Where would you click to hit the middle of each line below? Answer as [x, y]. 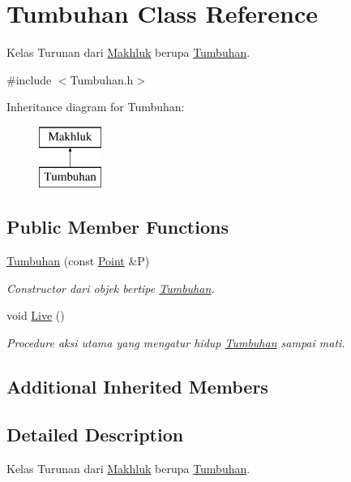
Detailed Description [95, 434]
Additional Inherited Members [137, 387]
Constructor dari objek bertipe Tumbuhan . [111, 288]
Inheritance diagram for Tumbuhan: [96, 107]
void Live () [36, 315]
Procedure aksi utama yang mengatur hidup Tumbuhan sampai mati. [176, 343]
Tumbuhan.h [102, 79]
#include [29, 79]
